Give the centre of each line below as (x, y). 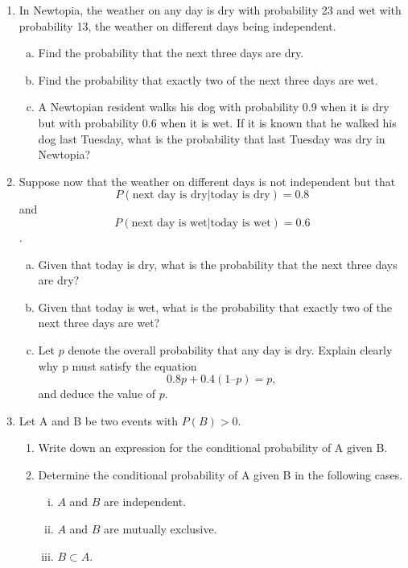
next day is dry (170, 195)
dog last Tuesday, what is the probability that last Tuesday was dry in (212, 138)
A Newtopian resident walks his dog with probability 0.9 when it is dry (214, 107)
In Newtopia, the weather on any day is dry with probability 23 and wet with (210, 10)
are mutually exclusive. (161, 529)
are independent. (145, 502)
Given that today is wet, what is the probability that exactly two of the (215, 307)
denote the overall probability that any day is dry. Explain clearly (230, 349)
